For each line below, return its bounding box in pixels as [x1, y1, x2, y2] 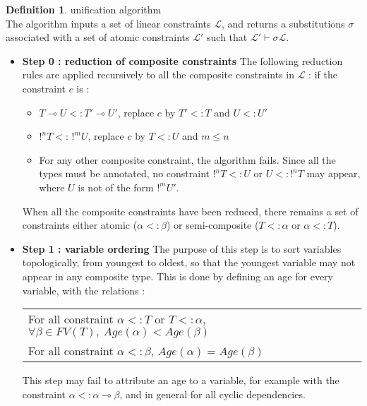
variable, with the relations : [22, 282, 145, 297]
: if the [308, 67, 337, 82]
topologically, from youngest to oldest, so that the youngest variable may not [22, 255, 356, 270]
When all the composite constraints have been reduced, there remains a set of [22, 203, 359, 218]
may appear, [306, 166, 361, 181]
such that [207, 30, 248, 44]
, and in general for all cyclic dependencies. [119, 386, 306, 401]
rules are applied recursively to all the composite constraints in [22, 67, 294, 82]
